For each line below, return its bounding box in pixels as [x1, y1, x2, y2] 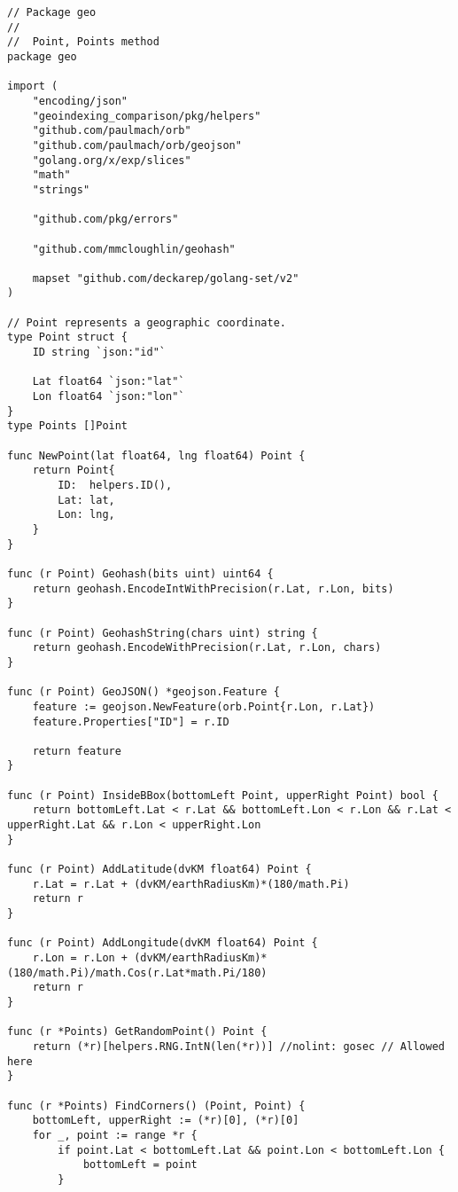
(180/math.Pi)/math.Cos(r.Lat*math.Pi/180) [7, 966, 268, 979]
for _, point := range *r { [32, 1128, 198, 1141]
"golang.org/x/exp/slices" [32, 153, 191, 167]
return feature [32, 744, 121, 757]
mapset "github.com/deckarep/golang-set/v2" [32, 271, 299, 285]
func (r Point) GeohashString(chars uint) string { [7, 626, 318, 639]
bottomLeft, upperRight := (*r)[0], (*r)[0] [32, 1114, 299, 1127]
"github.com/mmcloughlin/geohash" [32, 242, 236, 255]
